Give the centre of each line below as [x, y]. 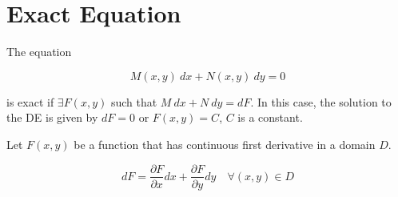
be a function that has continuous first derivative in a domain [225, 144]
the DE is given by [52, 117]
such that [134, 101]
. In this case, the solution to [321, 101]
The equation [39, 52]
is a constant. [270, 117]
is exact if [30, 101]
